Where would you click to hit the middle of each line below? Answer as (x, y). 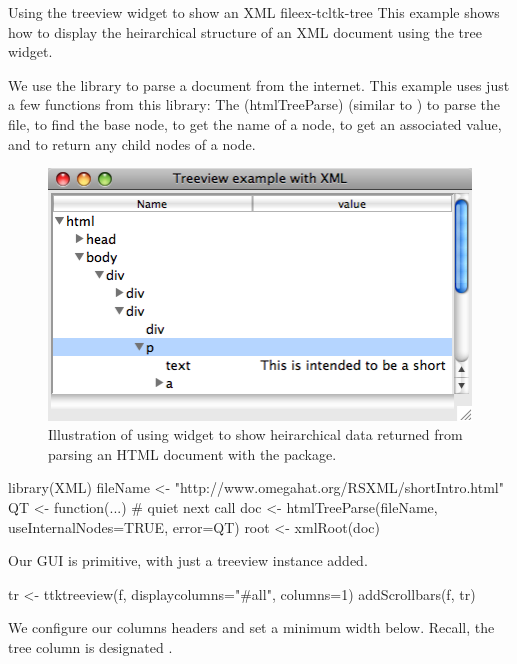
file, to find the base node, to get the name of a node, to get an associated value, (255, 123)
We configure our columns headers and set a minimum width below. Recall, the (251, 627)
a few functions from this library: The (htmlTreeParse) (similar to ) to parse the (254, 104)
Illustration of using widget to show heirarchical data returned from (255, 434)
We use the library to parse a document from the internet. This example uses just (259, 84)
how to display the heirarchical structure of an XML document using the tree (245, 31)
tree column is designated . (90, 646)
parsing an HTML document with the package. (192, 453)
